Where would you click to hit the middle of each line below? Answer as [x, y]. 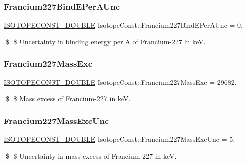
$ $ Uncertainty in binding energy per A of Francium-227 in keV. [106, 41]
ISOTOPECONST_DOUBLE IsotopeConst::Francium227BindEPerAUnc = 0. [123, 25]
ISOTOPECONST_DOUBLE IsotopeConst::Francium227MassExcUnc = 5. [120, 139]
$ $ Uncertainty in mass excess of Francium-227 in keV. [91, 155]
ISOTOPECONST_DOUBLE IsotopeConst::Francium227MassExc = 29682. [120, 82]
